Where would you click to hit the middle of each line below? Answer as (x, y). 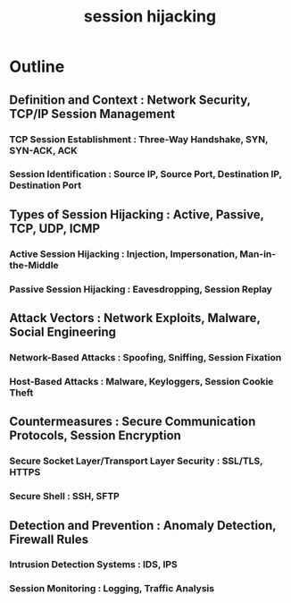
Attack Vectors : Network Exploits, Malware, (135, 318)
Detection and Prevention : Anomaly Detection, (143, 525)
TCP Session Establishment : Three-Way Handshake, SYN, (139, 139)
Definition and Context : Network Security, (130, 100)
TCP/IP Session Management (92, 114)
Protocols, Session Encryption (95, 436)
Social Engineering (63, 332)
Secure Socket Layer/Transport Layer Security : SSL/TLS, (136, 461)
